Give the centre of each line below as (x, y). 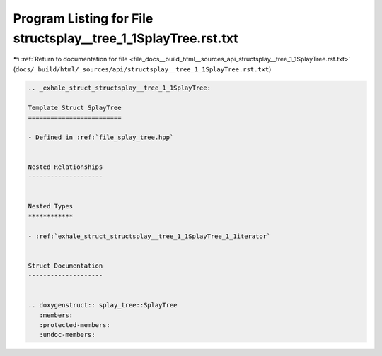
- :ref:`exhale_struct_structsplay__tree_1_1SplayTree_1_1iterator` (149, 236)
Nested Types (51, 206)
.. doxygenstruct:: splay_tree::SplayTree (103, 305)
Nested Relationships (65, 167)
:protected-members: (75, 325)
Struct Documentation (65, 266)
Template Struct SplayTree (75, 107)
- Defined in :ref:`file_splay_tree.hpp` (101, 137)
